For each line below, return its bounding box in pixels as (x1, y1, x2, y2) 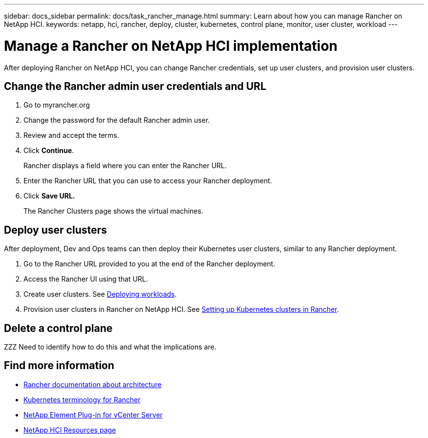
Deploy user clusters (4, 223, 107, 236)
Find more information (4, 359, 114, 372)
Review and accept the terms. (23, 131, 119, 140)
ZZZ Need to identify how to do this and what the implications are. (4, 343, 216, 351)
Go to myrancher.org (23, 101, 90, 109)
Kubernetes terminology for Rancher (23, 395, 141, 404)
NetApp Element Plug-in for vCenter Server (23, 410, 163, 419)
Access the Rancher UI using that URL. (23, 275, 148, 284)
